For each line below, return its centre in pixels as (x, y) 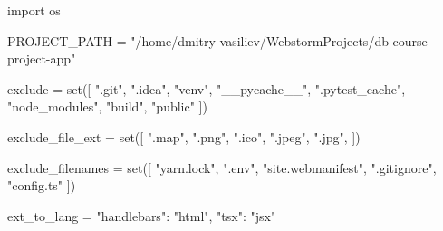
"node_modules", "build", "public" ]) (107, 106)
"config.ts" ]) (42, 185)
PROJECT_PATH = (67, 40)
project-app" (42, 58)
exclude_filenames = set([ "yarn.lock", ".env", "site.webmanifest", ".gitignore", (222, 167)
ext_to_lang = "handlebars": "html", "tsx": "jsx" (142, 215)
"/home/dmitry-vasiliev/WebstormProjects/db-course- (281, 40)
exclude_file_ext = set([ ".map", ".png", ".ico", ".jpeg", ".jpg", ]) (184, 136)
